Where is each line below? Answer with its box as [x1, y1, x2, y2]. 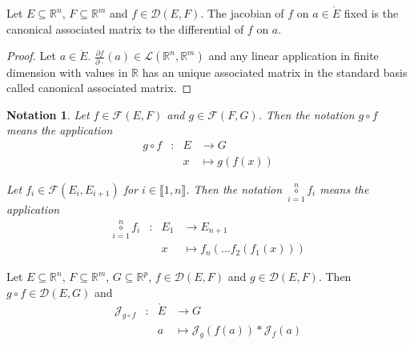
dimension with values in [6, 63, 128, 80]
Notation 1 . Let [6, 106, 90, 122]
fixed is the [344, 5, 399, 21]
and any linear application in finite [208, 47, 379, 64]
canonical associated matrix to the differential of [6, 20, 244, 37]
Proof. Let [6, 47, 56, 64]
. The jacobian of [200, 5, 284, 21]
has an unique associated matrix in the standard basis [142, 63, 408, 80]
